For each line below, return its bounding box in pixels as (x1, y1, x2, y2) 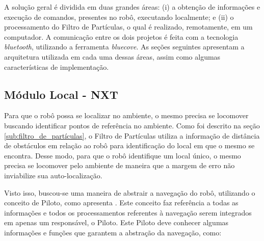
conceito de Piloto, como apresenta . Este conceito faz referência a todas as (4, 197, 239, 208)
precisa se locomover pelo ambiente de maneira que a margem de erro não (4, 160, 235, 171)
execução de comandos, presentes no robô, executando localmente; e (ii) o (4, 11, 234, 22)
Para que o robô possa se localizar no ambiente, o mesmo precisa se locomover (4, 110, 249, 121)
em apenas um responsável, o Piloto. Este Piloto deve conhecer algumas (4, 217, 229, 228)
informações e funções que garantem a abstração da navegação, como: (4, 227, 222, 237)
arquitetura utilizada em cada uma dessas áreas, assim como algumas (4, 51, 221, 62)
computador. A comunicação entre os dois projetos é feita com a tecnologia (4, 31, 239, 42)
